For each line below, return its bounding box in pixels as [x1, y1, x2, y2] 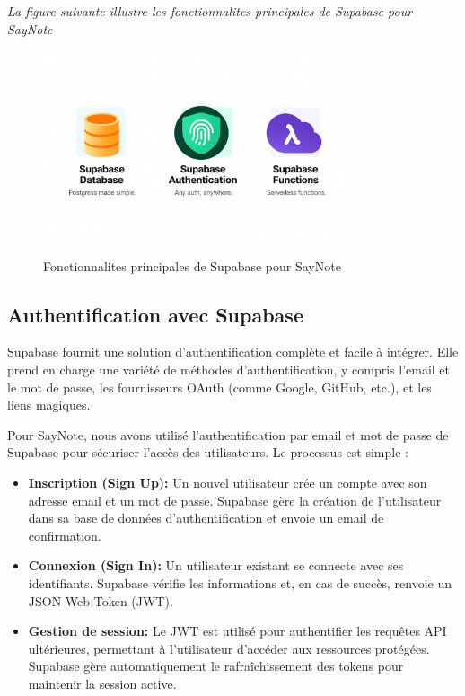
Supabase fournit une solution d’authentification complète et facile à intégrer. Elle [7, 342, 459, 361]
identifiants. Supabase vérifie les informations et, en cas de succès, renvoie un [28, 574, 452, 592]
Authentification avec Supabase [7, 300, 303, 328]
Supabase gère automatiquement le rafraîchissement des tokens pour [28, 656, 404, 675]
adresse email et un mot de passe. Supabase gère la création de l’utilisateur [28, 490, 442, 509]
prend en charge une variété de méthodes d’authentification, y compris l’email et [7, 360, 451, 379]
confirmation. [28, 525, 101, 544]
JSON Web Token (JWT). [28, 591, 173, 610]
